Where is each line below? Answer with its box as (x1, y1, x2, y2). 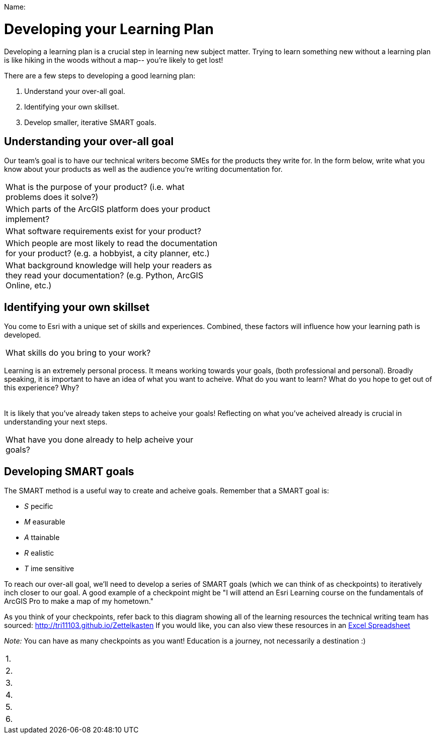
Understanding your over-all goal (4, 135, 174, 148)
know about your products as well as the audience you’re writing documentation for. (4, 165, 283, 174)
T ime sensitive (24, 564, 74, 573)
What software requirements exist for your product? (6, 226, 202, 237)
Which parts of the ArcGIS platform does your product (6, 204, 210, 215)
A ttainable (24, 533, 60, 542)
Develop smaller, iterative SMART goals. (24, 118, 156, 127)
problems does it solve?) (6, 192, 99, 202)
